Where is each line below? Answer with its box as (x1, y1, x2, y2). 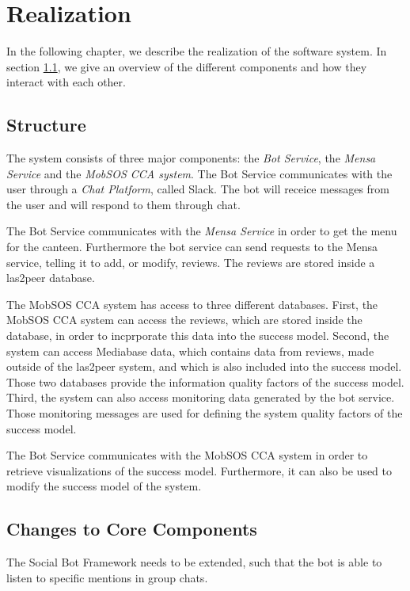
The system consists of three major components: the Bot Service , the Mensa (6, 150, 376, 166)
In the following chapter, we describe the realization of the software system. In (6, 43, 387, 59)
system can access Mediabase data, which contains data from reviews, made (6, 342, 374, 359)
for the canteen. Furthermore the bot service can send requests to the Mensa (6, 238, 378, 255)
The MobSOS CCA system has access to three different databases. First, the (6, 295, 378, 312)
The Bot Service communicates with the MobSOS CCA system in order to (6, 447, 368, 463)
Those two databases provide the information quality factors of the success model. (6, 373, 404, 390)
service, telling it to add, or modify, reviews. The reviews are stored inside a (6, 254, 375, 270)
